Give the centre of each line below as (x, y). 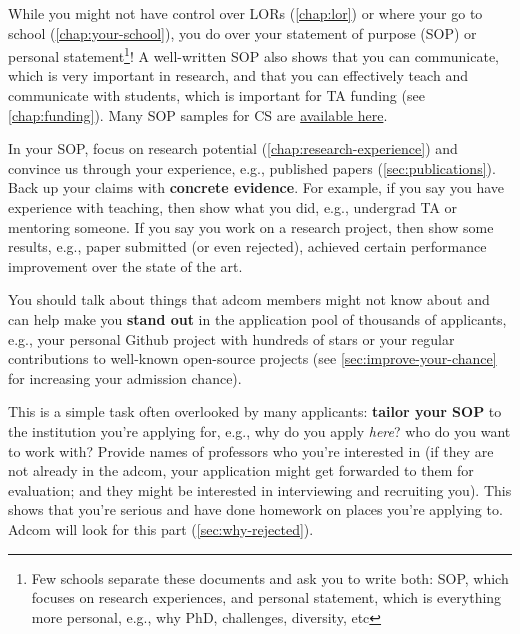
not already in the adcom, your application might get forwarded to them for (241, 470)
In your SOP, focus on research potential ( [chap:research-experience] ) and (233, 148)
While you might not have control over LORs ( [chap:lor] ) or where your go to (245, 13)
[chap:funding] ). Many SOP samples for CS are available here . (198, 114)
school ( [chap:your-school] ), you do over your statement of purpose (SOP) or (242, 32)
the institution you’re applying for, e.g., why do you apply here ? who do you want (259, 430)
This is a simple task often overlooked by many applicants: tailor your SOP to (255, 411)
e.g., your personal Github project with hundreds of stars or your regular (231, 338)
